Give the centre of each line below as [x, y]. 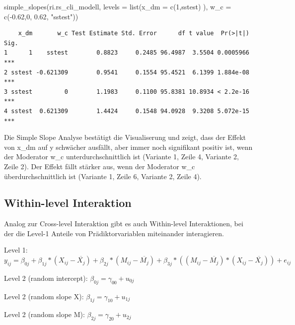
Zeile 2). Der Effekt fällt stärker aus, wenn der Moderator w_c [100, 166]
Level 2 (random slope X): [44, 296]
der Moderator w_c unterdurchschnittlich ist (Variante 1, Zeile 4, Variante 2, [121, 157]
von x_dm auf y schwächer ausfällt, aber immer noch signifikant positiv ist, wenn [128, 147]
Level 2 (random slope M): [44, 314]
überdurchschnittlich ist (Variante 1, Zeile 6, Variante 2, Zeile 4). [103, 176]
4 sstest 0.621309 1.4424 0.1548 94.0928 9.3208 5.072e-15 [127, 111]
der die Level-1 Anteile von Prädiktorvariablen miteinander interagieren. [114, 233]
